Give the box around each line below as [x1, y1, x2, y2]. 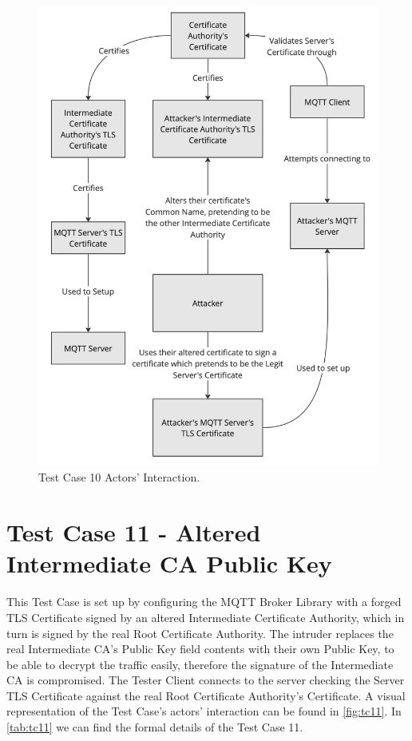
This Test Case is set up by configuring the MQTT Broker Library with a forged [6, 593, 402, 610]
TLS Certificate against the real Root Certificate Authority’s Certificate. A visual [6, 687, 406, 703]
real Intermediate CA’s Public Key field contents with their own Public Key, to [6, 640, 394, 657]
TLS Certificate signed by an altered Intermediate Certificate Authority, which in [6, 608, 405, 625]
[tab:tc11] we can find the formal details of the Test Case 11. [6, 719, 303, 735]
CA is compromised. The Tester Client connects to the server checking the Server [6, 672, 405, 688]
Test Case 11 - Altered [6, 516, 261, 549]
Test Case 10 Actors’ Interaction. [38, 469, 200, 485]
